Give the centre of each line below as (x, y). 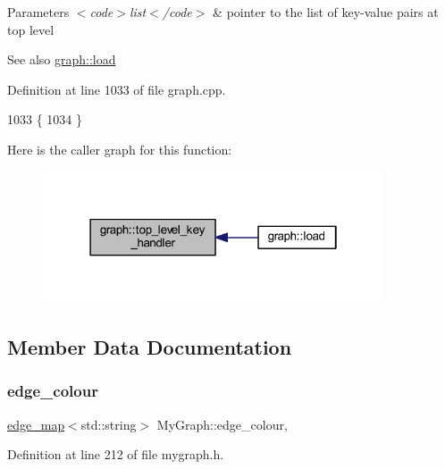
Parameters (38, 12)
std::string (109, 424)
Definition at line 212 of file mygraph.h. (116, 454)
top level (31, 29)
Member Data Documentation (150, 346)
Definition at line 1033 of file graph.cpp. (117, 89)
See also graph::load (62, 59)
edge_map (36, 424)
